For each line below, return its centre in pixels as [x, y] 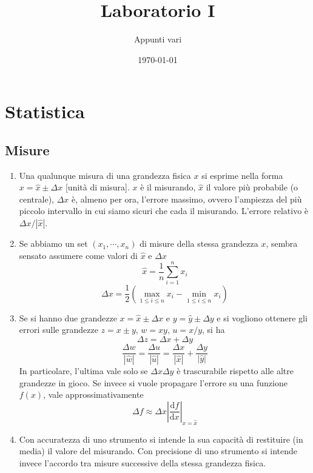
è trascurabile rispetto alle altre [235, 370]
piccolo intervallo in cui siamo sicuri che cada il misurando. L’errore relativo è [164, 211]
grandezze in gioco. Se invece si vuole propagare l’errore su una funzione [153, 382]
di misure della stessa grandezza [199, 243]
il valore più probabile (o [252, 187]
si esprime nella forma [242, 175]
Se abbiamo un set [53, 243]
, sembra [282, 243]
